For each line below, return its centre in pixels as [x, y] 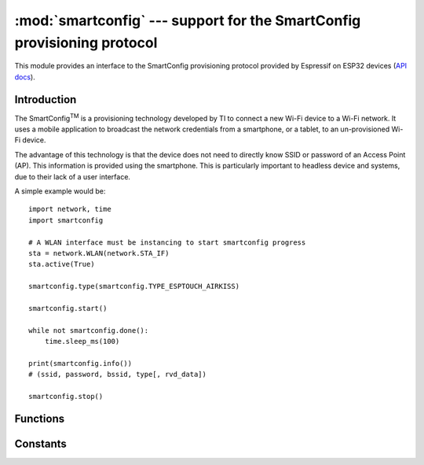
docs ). [25, 77]
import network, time [70, 209]
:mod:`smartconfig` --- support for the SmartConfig [188, 20]
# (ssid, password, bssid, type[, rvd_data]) [118, 375]
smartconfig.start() [68, 308]
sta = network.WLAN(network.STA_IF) [99, 253]
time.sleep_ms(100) [82, 341]
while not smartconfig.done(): [89, 330]
